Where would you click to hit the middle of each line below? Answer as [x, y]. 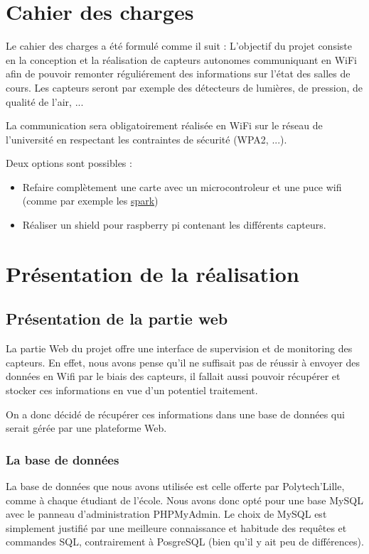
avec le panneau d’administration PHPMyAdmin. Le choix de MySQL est [166, 514]
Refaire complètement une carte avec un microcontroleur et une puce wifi [182, 186]
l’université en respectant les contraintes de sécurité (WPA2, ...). [146, 139]
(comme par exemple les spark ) [90, 201]
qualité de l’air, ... [45, 101]
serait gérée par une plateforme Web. [86, 428]
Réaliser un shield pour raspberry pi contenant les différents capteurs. [174, 225]
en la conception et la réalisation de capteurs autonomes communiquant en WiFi [181, 59]
